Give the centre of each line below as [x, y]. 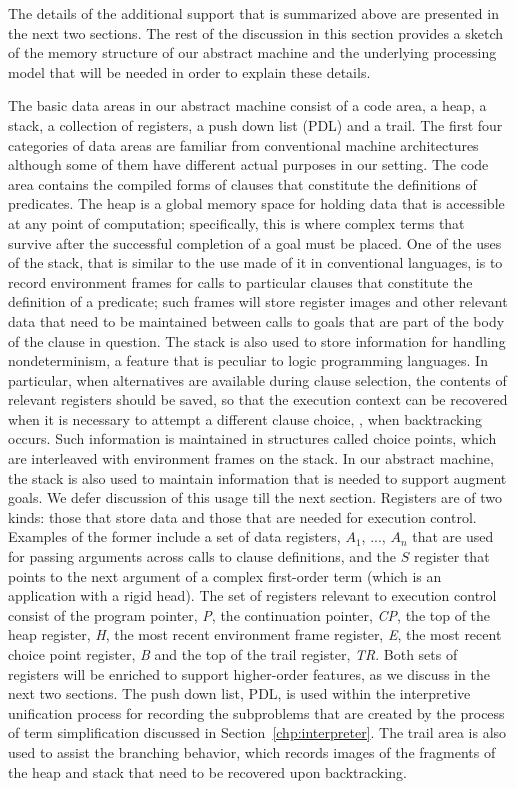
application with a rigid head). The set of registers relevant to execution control [252, 595]
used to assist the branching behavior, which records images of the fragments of [252, 751]
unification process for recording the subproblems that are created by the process [256, 712]
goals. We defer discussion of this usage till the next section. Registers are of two [255, 497]
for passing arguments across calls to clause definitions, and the [202, 556]
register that [451, 556]
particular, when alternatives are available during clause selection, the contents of [257, 379]
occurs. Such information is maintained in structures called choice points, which [252, 438]
